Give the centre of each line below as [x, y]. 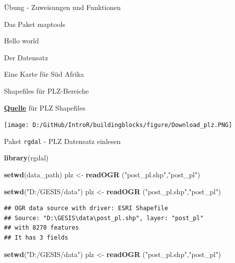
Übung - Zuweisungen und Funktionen [62, 7]
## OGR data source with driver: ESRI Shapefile [86, 208]
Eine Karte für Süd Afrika [44, 74]
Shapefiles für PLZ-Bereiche [47, 90]
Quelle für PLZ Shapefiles [45, 107]
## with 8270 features [42, 228]
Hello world [22, 41]
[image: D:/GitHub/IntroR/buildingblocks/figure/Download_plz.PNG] [118, 125]
